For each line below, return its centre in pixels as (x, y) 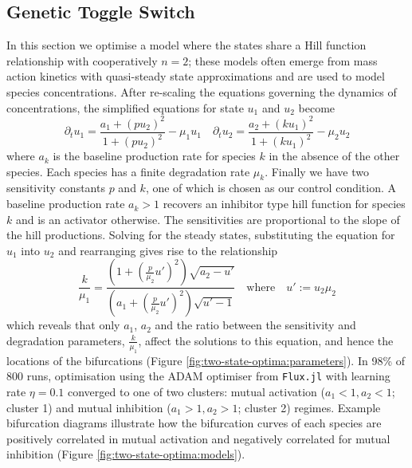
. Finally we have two (317, 171)
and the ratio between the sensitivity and (255, 325)
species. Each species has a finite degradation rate (128, 171)
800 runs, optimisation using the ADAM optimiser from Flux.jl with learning (198, 376)
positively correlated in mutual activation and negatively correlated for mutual (198, 438)
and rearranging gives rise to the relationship (168, 250)
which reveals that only (63, 325)
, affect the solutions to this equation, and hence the (266, 340)
